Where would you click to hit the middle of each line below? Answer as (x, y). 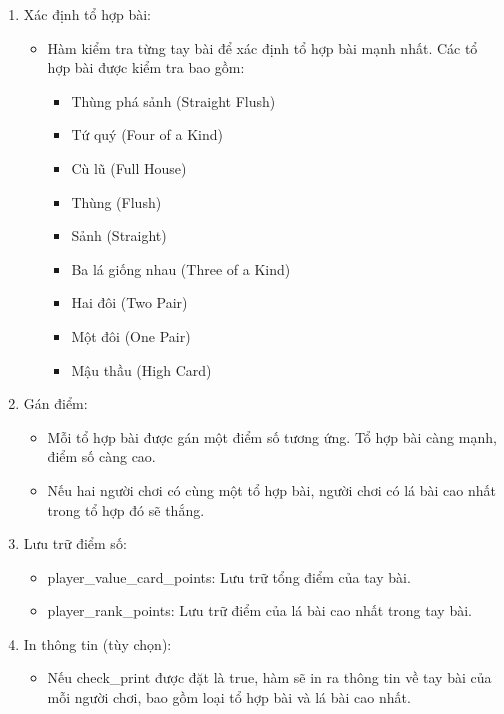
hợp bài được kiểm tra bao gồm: (146, 67)
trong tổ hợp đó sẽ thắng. (126, 509)
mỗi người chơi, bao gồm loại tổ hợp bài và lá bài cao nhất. (229, 697)
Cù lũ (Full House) (129, 167)
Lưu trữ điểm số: (75, 543)
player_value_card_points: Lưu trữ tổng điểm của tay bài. (229, 576)
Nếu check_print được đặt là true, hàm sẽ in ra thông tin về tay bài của (269, 677)
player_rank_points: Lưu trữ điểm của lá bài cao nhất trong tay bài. (259, 610)
